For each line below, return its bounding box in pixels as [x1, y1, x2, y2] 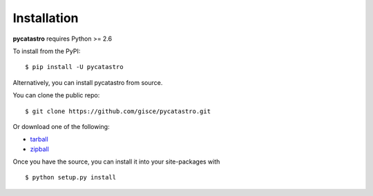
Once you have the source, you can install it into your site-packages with [12, 157, 220, 166]
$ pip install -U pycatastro [25, 63, 124, 71]
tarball [30, 135, 48, 144]
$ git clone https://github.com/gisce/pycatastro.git [25, 107, 211, 115]
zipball [30, 145, 50, 153]
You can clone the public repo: [12, 91, 100, 99]
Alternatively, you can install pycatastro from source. [12, 78, 163, 86]
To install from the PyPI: [12, 47, 81, 55]
